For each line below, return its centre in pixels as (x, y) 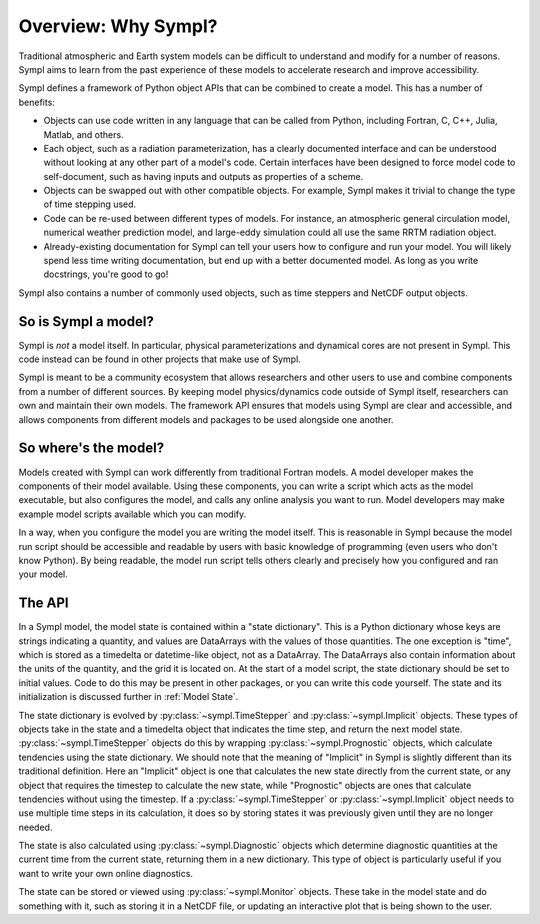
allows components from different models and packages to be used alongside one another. (206, 419)
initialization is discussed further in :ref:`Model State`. (128, 697)
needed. (35, 827)
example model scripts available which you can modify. (132, 514)
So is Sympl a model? (86, 321)
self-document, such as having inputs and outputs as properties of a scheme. (203, 176)
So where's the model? (91, 448)
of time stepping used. (90, 204)
